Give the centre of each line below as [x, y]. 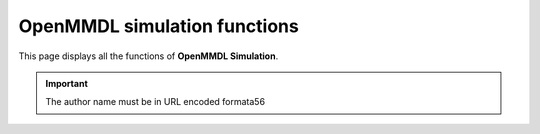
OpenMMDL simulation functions [158, 26]
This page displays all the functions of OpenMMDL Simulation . [148, 56]
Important [67, 83]
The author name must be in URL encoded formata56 [155, 102]
